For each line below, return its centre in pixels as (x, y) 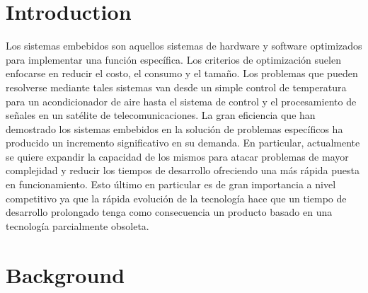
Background (65, 274)
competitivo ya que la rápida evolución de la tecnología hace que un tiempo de (176, 198)
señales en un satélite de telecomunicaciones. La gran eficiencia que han (161, 115)
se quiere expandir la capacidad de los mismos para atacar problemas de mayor (177, 156)
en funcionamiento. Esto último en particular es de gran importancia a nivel (171, 184)
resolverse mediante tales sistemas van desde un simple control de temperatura (176, 87)
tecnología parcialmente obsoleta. (77, 225)
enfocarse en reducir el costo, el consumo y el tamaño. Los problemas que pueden (182, 73)
